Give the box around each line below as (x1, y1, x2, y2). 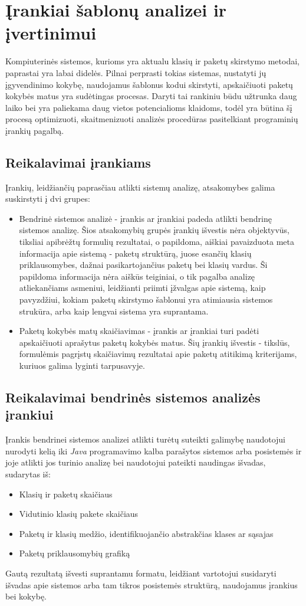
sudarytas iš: (5, 467, 51, 480)
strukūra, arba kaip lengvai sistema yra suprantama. (19, 304, 209, 317)
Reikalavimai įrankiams (5, 153, 151, 171)
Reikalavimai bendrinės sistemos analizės (5, 388, 261, 406)
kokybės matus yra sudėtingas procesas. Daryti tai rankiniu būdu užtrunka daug (5, 90, 297, 102)
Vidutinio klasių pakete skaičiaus (19, 507, 139, 520)
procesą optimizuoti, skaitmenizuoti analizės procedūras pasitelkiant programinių (5, 113, 298, 125)
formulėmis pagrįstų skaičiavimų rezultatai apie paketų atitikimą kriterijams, (19, 348, 297, 360)
